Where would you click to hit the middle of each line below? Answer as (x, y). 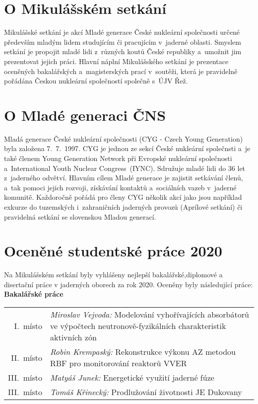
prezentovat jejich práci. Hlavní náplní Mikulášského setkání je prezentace (116, 61)
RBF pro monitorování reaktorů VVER (118, 363)
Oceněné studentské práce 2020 (113, 251)
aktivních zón (73, 337)
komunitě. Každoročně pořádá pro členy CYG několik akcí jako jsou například (123, 197)
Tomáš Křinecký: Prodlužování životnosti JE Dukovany (146, 392)
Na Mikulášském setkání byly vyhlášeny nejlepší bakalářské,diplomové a (113, 275)
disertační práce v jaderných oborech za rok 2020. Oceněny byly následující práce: (129, 284)
